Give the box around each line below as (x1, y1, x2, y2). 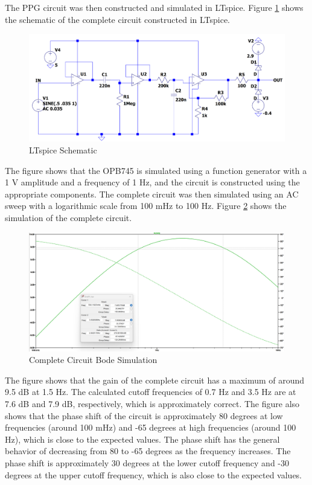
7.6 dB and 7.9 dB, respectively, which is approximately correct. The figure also (5, 397, 300, 410)
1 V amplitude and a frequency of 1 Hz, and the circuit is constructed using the (5, 176, 300, 188)
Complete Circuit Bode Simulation (29, 353, 158, 366)
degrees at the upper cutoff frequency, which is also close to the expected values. (5, 468, 302, 481)
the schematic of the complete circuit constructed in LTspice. (5, 13, 231, 25)
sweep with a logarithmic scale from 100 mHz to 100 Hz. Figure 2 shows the (5, 199, 287, 212)
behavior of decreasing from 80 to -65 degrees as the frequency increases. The (5, 445, 291, 457)
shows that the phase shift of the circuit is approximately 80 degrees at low (5, 409, 283, 422)
